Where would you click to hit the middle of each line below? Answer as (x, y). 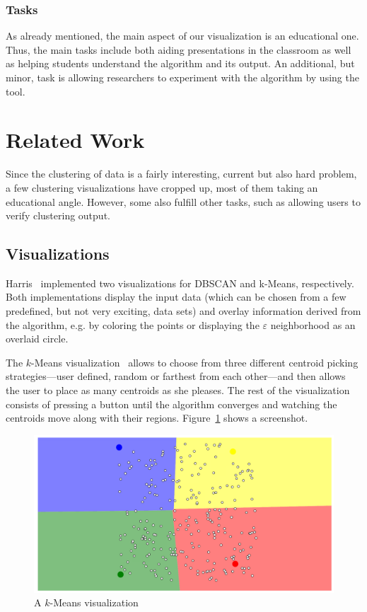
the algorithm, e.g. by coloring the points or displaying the (133, 324)
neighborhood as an (313, 324)
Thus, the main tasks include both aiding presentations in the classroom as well (179, 49)
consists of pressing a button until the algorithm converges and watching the (171, 404)
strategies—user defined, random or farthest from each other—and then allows (176, 376)
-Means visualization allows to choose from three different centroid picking (195, 362)
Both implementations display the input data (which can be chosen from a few (176, 297)
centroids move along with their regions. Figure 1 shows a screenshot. (157, 418)
